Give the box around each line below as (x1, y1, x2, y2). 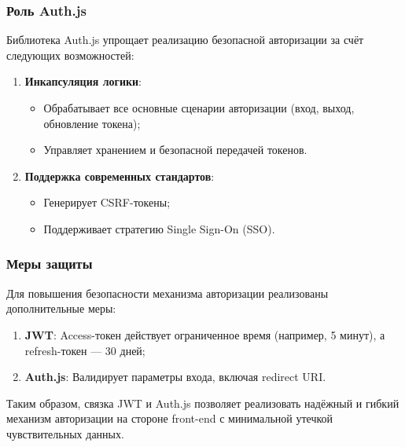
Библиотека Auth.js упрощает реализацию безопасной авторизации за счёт (6, 31, 364, 48)
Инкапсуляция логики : (24, 73, 142, 90)
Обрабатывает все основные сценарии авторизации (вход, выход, (43, 100, 355, 115)
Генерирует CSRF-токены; (43, 194, 171, 211)
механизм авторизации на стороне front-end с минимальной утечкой (6, 410, 333, 427)
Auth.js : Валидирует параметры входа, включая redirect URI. (24, 368, 326, 385)
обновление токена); (43, 115, 141, 131)
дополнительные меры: (6, 300, 116, 317)
